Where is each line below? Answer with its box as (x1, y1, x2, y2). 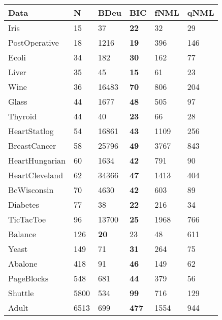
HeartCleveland (8, 169, 64, 181)
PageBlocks (8, 272, 49, 284)
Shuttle (8, 287, 34, 299)
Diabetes (8, 199, 39, 210)
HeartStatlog (8, 125, 54, 137)
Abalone (8, 258, 38, 269)
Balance (8, 228, 36, 240)
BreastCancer (8, 140, 56, 151)
